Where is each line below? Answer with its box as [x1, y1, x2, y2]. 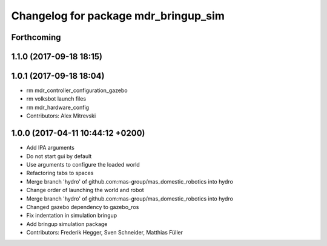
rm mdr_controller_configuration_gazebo [26, 87, 128, 94]
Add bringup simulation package [26, 220, 108, 227]
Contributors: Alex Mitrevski [26, 112, 96, 119]
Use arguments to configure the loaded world [26, 161, 140, 168]
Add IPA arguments [26, 144, 75, 151]
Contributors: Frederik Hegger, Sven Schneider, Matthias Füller [26, 229, 183, 236]
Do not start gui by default [26, 152, 92, 160]
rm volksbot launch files [26, 95, 87, 102]
